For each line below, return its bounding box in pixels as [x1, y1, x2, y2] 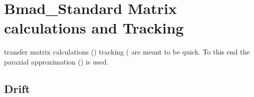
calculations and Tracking [4, 17, 184, 38]
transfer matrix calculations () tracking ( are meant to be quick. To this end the [4, 46, 250, 57]
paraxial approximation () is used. [4, 56, 109, 66]
